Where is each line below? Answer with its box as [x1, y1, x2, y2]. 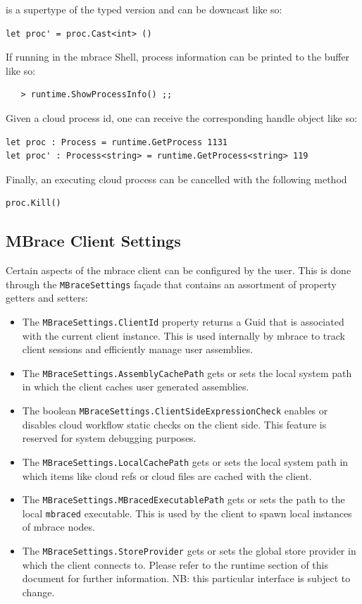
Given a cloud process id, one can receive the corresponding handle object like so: [6, 110, 358, 125]
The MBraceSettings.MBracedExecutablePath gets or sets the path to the [22, 492, 345, 507]
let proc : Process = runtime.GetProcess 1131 [6, 137, 227, 147]
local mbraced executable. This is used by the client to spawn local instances [22, 505, 352, 520]
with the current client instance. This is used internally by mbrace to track [22, 328, 346, 343]
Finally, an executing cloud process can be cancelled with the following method [6, 171, 347, 186]
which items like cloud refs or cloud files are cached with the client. [22, 468, 312, 483]
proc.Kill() [6, 198, 61, 209]
